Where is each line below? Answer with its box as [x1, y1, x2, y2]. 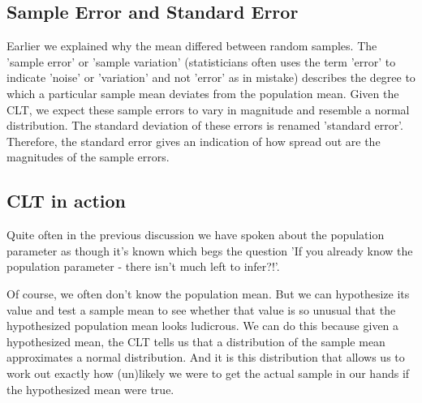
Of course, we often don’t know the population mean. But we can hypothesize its [6, 285, 410, 302]
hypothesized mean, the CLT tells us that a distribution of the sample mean [6, 332, 385, 349]
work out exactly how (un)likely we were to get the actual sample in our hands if [6, 364, 410, 381]
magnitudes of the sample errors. [6, 148, 170, 165]
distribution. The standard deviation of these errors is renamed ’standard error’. [6, 117, 403, 134]
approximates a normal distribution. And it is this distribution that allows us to [6, 349, 405, 366]
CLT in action [6, 188, 127, 213]
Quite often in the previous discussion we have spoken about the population [6, 226, 385, 243]
